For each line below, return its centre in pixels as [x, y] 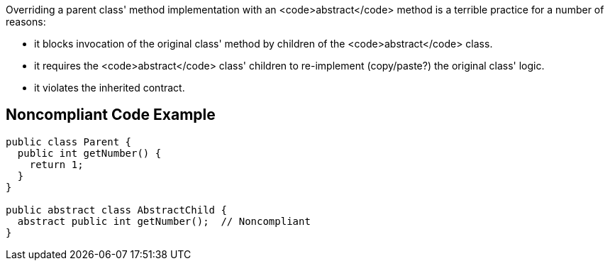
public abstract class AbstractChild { [116, 210]
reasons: [26, 22]
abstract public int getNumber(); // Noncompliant [164, 221]
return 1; [56, 164]
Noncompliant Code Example [111, 115]
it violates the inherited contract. [110, 88]
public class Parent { [69, 142]
